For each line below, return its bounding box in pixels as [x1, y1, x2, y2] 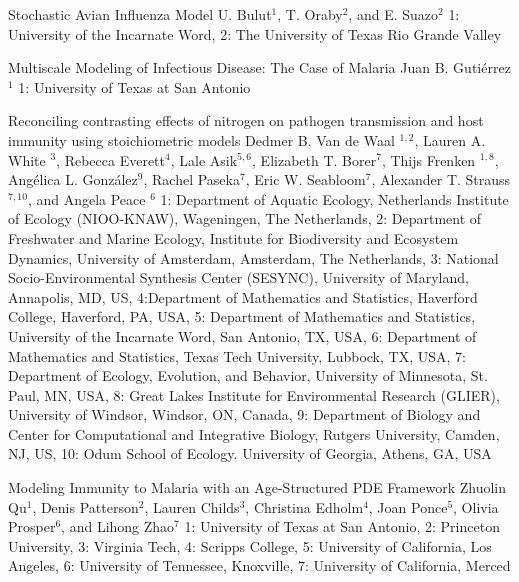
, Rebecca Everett [56, 149, 165, 170]
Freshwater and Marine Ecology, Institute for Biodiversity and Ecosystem [8, 227, 459, 248]
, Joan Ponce [368, 496, 448, 517]
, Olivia [453, 496, 499, 517]
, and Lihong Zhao [61, 516, 175, 537]
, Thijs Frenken [381, 149, 476, 170]
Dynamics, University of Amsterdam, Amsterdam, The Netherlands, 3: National [8, 247, 499, 268]
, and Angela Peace [27, 188, 146, 209]
